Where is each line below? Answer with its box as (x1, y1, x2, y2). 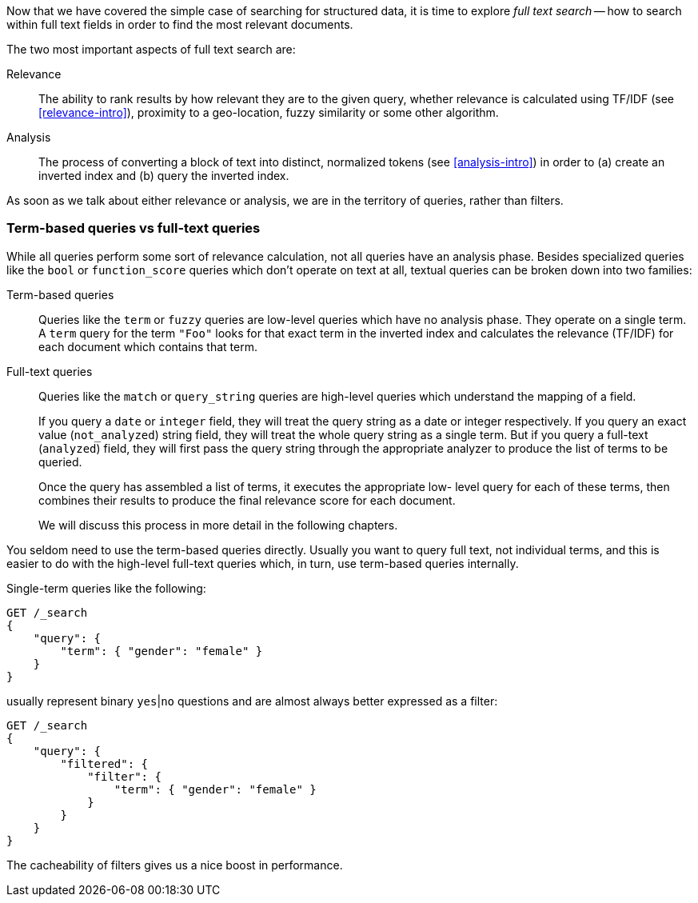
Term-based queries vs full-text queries (6, 220, 261, 237)
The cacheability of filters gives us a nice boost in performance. (6, 857, 343, 872)
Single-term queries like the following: (6, 581, 206, 595)
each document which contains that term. (38, 339, 257, 354)
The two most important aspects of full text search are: (6, 42, 296, 56)
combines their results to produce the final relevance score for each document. (38, 493, 456, 507)
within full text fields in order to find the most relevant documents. (6, 18, 353, 31)
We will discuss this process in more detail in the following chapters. (38, 517, 398, 532)
